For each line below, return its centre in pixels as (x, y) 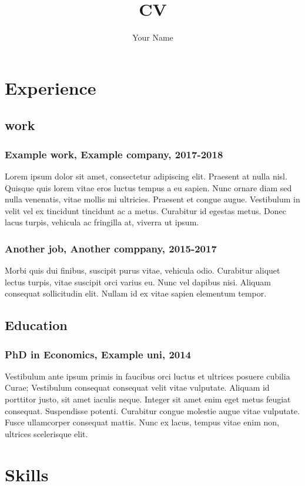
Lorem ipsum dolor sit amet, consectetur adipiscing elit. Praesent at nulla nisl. (146, 176)
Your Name (153, 37)
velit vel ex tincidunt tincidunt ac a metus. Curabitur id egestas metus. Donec (145, 210)
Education (36, 325)
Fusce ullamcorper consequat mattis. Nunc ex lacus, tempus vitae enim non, (142, 422)
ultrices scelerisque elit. (46, 433)
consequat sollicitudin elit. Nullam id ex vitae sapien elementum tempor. (136, 293)
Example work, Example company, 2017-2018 (114, 154)
